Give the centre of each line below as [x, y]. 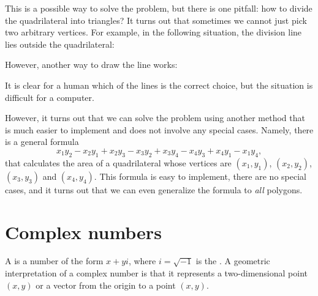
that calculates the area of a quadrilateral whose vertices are [118, 162]
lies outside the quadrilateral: [60, 44]
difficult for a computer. [50, 97]
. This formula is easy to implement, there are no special [200, 176]
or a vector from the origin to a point [106, 285]
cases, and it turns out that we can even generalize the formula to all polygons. [154, 189]
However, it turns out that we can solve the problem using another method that [155, 118]
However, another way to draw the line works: [91, 65]
